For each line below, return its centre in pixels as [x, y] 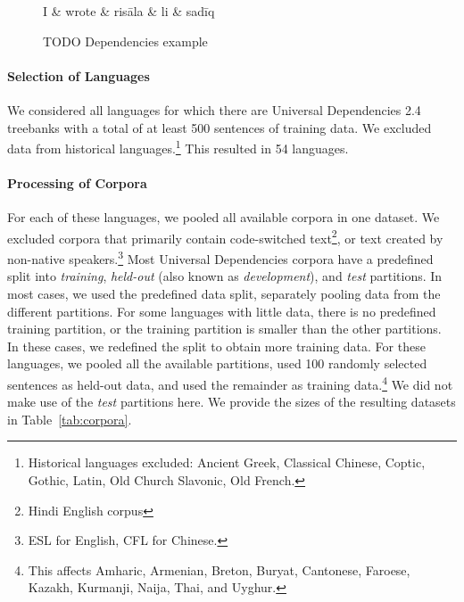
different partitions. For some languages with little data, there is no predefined [222, 311]
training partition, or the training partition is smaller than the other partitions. [224, 329]
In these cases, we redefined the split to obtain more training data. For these [216, 346]
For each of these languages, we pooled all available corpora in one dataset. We [224, 217]
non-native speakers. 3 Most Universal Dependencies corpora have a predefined [220, 257]
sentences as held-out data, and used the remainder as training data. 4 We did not [230, 383]
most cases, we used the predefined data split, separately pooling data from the [224, 293]
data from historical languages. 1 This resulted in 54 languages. [178, 147]
